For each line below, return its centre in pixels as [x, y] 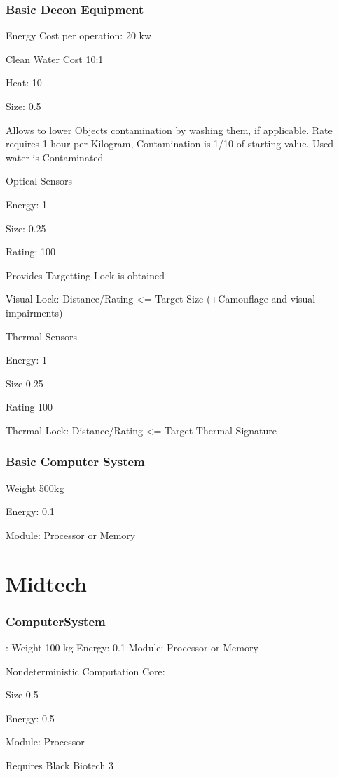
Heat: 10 [24, 82]
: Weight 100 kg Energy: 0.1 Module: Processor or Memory [132, 647]
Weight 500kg [35, 487]
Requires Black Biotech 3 [60, 765]
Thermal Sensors [42, 336]
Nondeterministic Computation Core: [85, 671]
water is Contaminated [55, 157]
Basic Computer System [75, 461]
